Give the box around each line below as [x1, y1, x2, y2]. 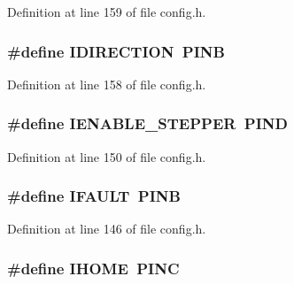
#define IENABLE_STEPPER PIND [7, 112, 288, 134]
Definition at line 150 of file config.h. [7, 147, 206, 165]
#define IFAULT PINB [7, 185, 181, 207]
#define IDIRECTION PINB [7, 40, 225, 62]
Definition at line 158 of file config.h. [7, 74, 206, 93]
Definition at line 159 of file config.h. [7, 3, 206, 20]
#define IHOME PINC [7, 257, 180, 279]
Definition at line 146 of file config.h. [7, 219, 206, 238]
